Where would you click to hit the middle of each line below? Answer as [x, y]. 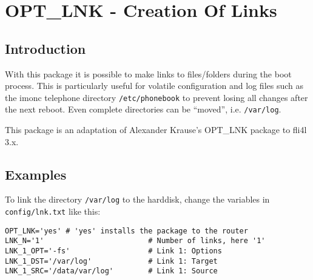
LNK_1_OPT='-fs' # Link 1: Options [113, 251]
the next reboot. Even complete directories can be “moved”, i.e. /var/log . [143, 109]
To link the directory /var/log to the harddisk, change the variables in [137, 199]
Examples [36, 174]
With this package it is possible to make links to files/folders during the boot [148, 73]
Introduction [45, 48]
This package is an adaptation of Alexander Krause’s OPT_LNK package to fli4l [156, 130]
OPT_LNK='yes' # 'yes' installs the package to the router [126, 231]
